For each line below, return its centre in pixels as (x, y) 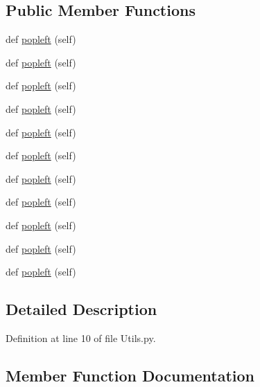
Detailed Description (81, 309)
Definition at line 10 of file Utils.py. (81, 337)
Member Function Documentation (130, 375)
